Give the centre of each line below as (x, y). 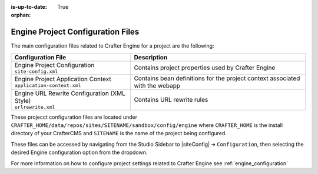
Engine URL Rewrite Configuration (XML (70, 93)
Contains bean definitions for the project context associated (217, 78)
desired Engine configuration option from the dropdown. (79, 152)
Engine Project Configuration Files (75, 32)
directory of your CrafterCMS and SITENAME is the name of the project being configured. (119, 133)
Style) (23, 101)
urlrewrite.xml (35, 107)
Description (151, 57)
